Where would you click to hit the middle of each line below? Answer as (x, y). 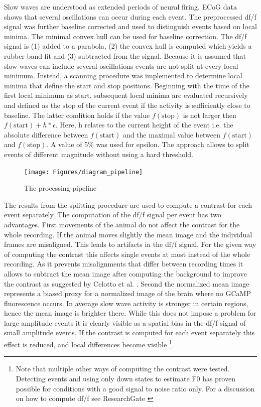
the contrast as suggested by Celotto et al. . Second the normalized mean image (127, 283)
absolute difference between (46, 134)
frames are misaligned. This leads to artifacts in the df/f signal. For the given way (130, 244)
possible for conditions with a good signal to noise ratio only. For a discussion (135, 388)
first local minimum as (39, 95)
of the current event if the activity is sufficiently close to (164, 105)
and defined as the (32, 105)
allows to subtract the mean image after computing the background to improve (125, 273)
